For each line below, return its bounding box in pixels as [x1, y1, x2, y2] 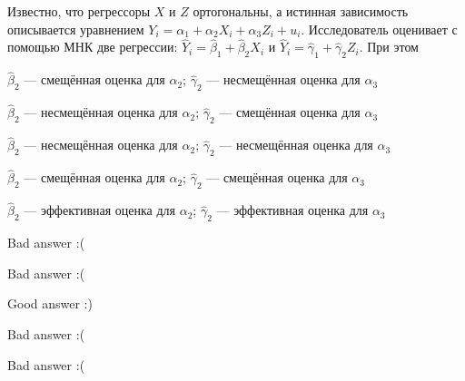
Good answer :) [7, 294, 93, 313]
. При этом [359, 37, 419, 56]
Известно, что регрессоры [7, 2, 151, 20]
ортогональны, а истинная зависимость [193, 2, 409, 20]
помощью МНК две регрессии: [7, 37, 178, 56]
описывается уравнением [7, 19, 144, 38]
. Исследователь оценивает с [301, 19, 458, 38]
